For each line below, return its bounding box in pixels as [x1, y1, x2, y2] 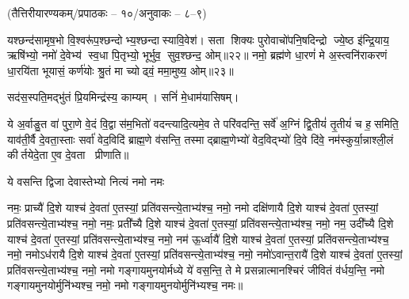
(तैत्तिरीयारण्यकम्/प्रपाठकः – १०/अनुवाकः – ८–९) [7, 5, 207, 21]
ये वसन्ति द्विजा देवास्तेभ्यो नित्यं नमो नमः [7, 172, 164, 189]
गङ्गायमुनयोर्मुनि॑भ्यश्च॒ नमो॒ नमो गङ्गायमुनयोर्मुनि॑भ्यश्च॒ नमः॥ [7, 277, 243, 293]
